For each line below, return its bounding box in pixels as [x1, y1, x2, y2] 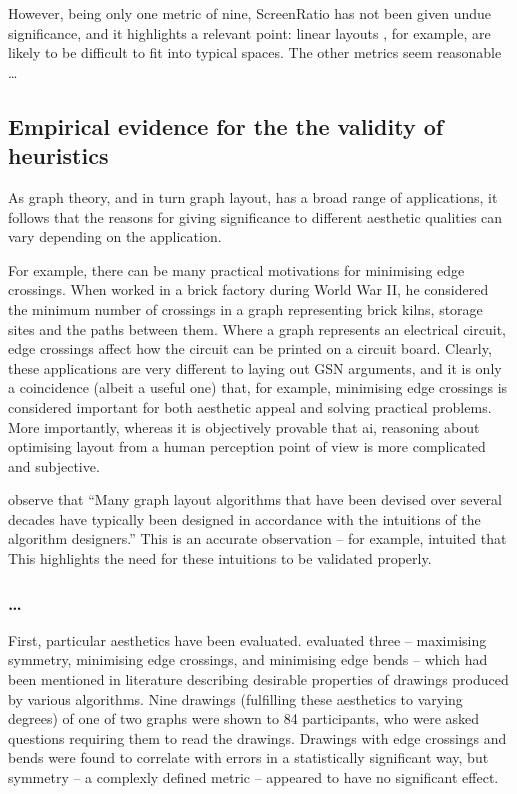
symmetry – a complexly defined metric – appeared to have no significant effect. [8, 767, 499, 788]
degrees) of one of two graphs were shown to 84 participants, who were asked [8, 708, 480, 729]
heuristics [8, 140, 109, 171]
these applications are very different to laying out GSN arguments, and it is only [8, 357, 502, 378]
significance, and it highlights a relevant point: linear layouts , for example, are [8, 22, 491, 43]
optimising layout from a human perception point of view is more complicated [8, 436, 486, 457]
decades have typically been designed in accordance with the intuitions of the [8, 508, 481, 529]
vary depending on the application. [8, 226, 222, 247]
